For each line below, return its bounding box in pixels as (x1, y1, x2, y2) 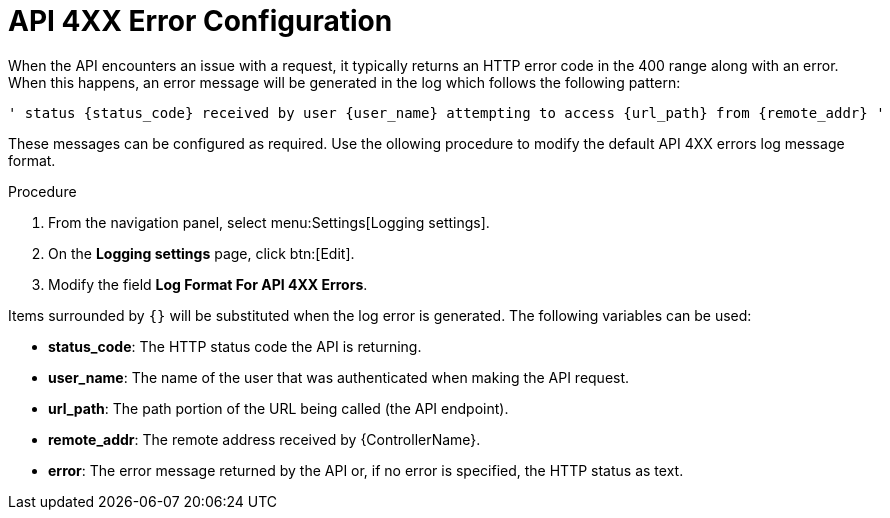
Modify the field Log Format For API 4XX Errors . (48, 275, 368, 293)
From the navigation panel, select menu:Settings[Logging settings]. (48, 213, 490, 231)
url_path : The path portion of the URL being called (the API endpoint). (48, 399, 509, 417)
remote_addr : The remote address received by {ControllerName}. (48, 430, 481, 448)
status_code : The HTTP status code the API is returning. (48, 337, 422, 355)
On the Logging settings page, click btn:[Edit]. (48, 244, 355, 262)
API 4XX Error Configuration (8, 4, 393, 38)
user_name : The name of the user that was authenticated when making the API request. (48, 368, 630, 386)
